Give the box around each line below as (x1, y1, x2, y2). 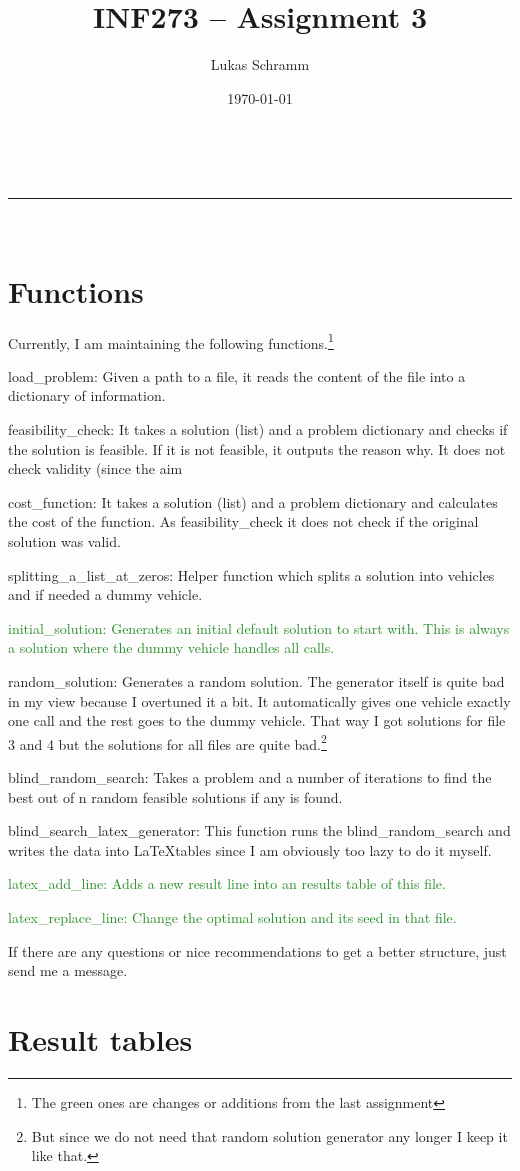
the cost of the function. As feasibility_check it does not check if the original (8, 511, 479, 532)
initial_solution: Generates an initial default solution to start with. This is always (8, 617, 510, 638)
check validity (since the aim (8, 458, 183, 479)
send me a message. (8, 960, 128, 981)
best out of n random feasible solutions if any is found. (8, 786, 343, 807)
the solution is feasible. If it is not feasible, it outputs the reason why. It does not (8, 438, 506, 459)
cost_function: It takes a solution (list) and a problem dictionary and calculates (8, 491, 498, 512)
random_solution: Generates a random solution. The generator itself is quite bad (8, 671, 505, 691)
